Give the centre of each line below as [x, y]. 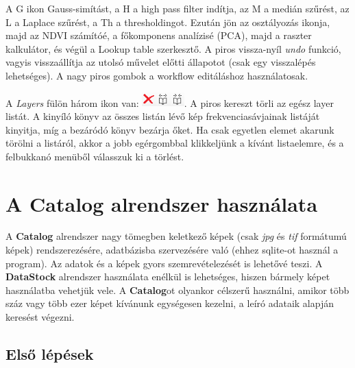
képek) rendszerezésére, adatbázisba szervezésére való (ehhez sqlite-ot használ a [172, 250]
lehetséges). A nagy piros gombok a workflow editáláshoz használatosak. [157, 75]
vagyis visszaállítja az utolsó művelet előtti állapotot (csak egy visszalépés [161, 62]
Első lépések [50, 353]
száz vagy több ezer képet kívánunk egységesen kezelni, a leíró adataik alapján [170, 303]
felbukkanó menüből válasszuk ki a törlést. [95, 156]
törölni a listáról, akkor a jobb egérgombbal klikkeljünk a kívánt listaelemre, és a [175, 143]
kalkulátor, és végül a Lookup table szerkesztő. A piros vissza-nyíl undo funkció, [173, 48]
